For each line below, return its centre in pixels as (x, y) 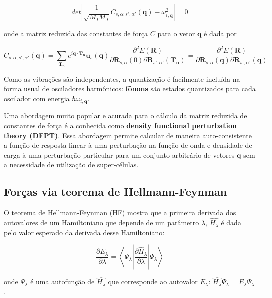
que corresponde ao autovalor (153, 281)
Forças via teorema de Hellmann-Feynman (116, 191)
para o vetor (176, 33)
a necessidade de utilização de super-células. (71, 164)
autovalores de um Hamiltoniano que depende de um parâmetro (102, 222)
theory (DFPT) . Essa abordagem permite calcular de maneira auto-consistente (128, 135)
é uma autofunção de (63, 281)
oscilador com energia (37, 99)
